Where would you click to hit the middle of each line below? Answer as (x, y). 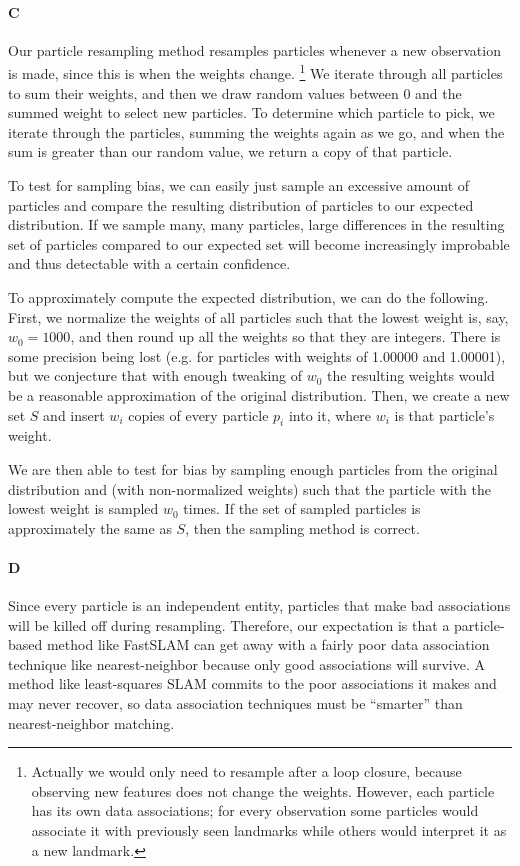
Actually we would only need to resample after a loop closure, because (246, 771)
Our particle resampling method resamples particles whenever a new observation (254, 49)
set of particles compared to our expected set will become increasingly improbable (259, 243)
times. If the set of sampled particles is (302, 508)
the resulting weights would (411, 375)
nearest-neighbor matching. (91, 722)
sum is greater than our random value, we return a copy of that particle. (230, 151)
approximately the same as (90, 527)
